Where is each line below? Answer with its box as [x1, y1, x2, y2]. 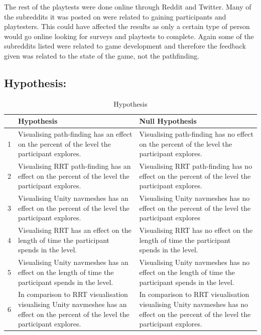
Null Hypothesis [139, 116, 197, 126]
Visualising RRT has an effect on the [18, 225, 132, 235]
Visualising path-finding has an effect [18, 129, 133, 139]
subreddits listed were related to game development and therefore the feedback [4, 41, 246, 51]
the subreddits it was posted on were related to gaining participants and [4, 11, 226, 22]
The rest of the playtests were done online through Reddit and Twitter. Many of [4, 2, 251, 12]
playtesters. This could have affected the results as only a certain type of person [4, 21, 250, 32]
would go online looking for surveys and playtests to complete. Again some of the [4, 31, 254, 41]
